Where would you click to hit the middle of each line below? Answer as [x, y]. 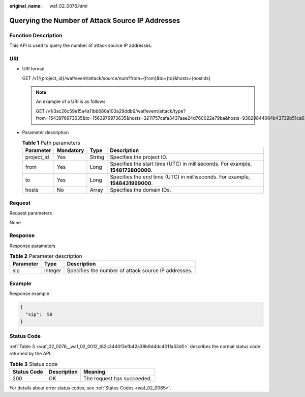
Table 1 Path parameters [51, 143]
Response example [29, 294]
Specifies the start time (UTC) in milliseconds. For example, [181, 164]
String [97, 157]
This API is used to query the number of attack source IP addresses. [81, 45]
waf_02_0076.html [69, 6]
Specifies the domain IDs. [141, 190]
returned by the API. [30, 354]
